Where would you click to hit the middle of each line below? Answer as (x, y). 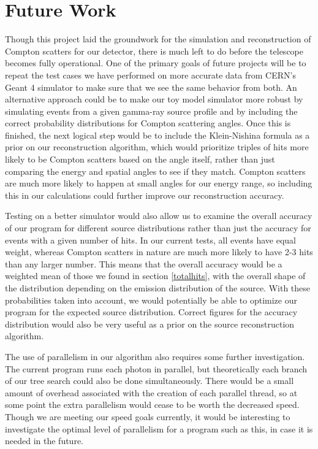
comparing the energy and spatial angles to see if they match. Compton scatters (155, 171)
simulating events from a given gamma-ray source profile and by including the (151, 111)
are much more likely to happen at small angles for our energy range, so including (159, 183)
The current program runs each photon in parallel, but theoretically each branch (156, 368)
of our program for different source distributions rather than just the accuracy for (158, 228)
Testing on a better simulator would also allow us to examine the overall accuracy (159, 216)
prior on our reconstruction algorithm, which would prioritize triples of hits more (157, 147)
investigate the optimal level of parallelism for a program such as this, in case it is (159, 428)
